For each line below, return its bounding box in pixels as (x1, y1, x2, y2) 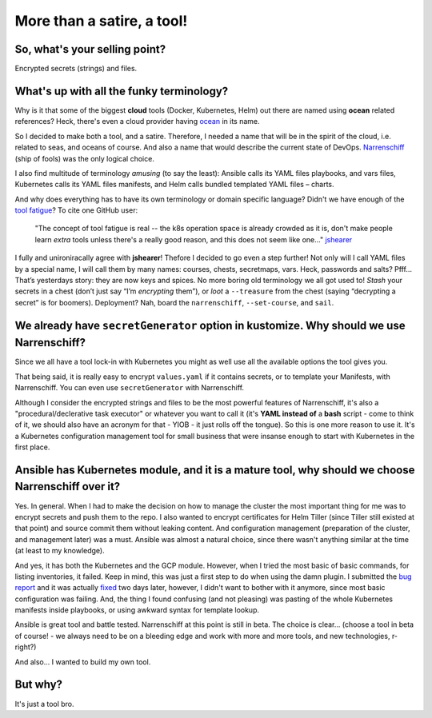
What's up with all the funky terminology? (14, 84, 229, 98)
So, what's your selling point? (14, 42, 166, 56)
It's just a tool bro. (14, 699, 75, 708)
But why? (14, 678, 63, 692)
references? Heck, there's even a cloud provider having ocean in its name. (14, 117, 260, 126)
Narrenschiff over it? (14, 480, 121, 493)
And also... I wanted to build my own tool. (14, 656, 151, 667)
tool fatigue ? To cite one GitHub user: (14, 205, 138, 215)
